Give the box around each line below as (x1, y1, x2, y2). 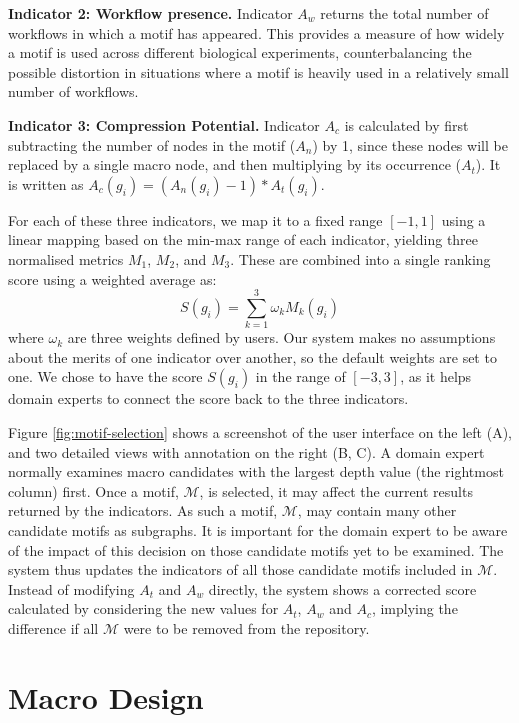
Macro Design (8, 676, 204, 717)
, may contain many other (297, 500, 457, 521)
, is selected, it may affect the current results (199, 480, 473, 501)
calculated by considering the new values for (8, 598, 279, 619)
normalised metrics (8, 248, 124, 269)
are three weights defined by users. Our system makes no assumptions (67, 327, 496, 348)
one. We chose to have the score (8, 366, 203, 387)
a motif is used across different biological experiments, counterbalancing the (8, 42, 472, 63)
